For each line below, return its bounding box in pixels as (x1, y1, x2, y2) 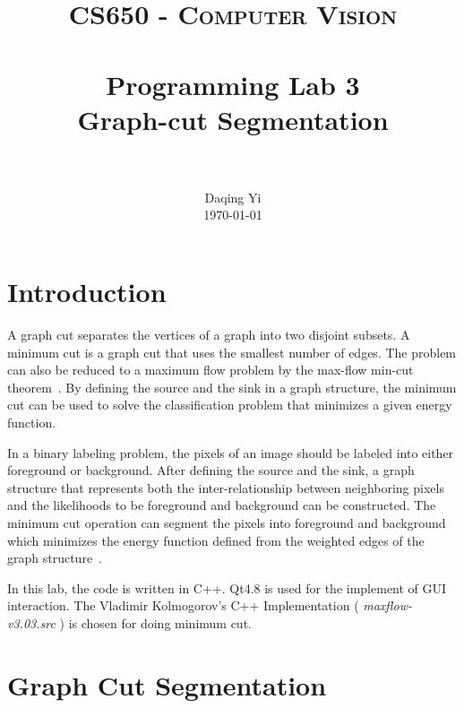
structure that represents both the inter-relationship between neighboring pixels (7, 478, 444, 496)
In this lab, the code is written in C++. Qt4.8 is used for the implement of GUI (7, 578, 447, 597)
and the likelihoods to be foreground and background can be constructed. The (7, 496, 436, 514)
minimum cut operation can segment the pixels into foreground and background (7, 513, 446, 531)
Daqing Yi (204, 187, 262, 206)
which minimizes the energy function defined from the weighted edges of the (7, 531, 425, 549)
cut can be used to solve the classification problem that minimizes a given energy (7, 395, 452, 414)
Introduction (7, 273, 167, 310)
